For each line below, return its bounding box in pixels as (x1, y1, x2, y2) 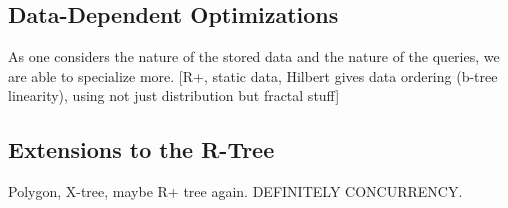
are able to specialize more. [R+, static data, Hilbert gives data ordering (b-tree (8, 65, 498, 86)
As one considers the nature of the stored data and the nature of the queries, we (8, 46, 500, 67)
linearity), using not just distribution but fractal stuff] (8, 85, 340, 106)
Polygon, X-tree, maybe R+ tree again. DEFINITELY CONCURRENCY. (8, 181, 463, 202)
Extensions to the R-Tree (8, 134, 275, 165)
